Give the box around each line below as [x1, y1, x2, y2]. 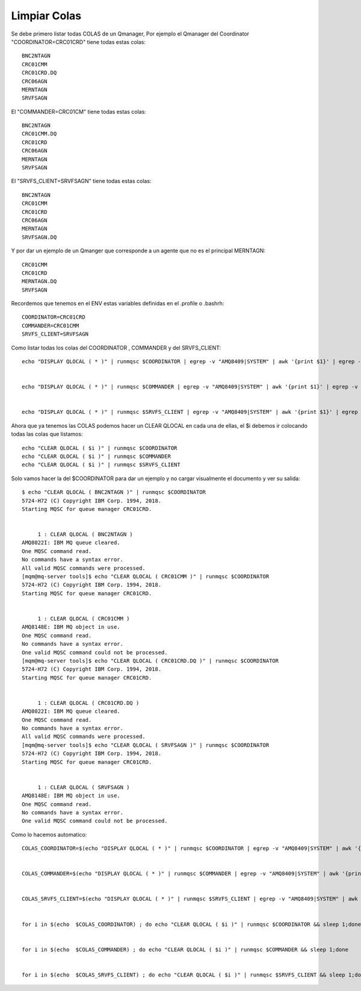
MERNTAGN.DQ [22, 278, 57, 285]
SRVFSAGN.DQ [22, 234, 57, 240]
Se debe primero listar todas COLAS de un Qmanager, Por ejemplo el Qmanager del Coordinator [11, 30, 250, 37]
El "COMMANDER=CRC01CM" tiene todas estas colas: [11, 108, 147, 115]
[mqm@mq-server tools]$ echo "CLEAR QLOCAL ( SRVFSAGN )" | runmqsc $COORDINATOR [22, 742, 270, 748]
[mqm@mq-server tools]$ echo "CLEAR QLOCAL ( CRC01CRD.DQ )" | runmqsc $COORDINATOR [22, 657, 279, 664]
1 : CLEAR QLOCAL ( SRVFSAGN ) [37, 784, 130, 790]
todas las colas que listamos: [11, 431, 83, 438]
